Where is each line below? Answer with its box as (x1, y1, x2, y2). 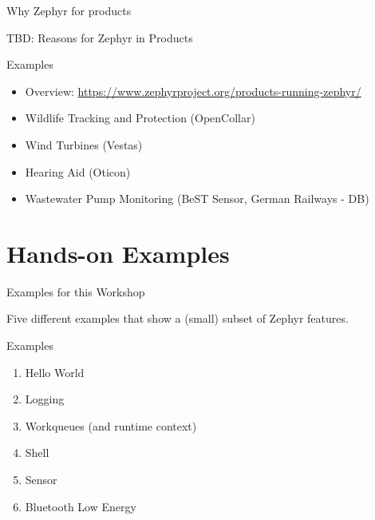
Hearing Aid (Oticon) (25, 163, 131, 180)
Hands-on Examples (6, 236, 230, 269)
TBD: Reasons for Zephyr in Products (6, 29, 193, 46)
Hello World (25, 363, 85, 380)
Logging (25, 391, 65, 407)
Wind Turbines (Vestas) (25, 136, 143, 153)
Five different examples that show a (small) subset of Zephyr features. (6, 310, 349, 327)
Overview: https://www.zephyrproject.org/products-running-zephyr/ (25, 82, 361, 99)
